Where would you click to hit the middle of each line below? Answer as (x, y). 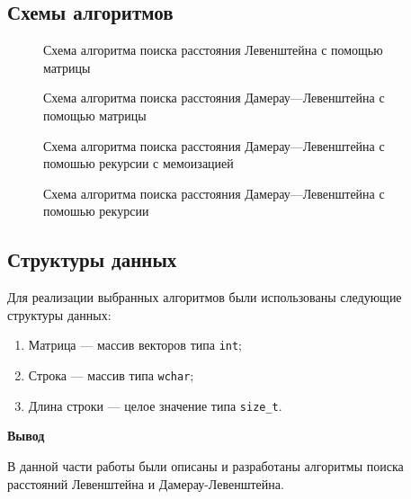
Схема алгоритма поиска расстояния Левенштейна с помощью (213, 50)
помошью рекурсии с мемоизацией (138, 163)
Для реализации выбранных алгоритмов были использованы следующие (205, 297)
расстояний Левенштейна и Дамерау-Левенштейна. (146, 483)
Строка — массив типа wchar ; (111, 375)
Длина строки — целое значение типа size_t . (155, 405)
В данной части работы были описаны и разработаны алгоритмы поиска (205, 465)
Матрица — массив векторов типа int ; (135, 345)
